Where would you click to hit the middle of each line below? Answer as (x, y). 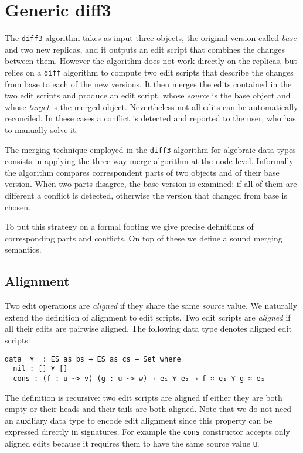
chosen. (18, 207)
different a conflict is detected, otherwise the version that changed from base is (146, 195)
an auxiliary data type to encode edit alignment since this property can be (139, 420)
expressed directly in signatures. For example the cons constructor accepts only (147, 432)
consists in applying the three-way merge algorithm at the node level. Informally (149, 161)
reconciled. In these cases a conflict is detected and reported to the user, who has (150, 118)
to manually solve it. (42, 130)
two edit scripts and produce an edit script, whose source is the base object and (148, 95)
